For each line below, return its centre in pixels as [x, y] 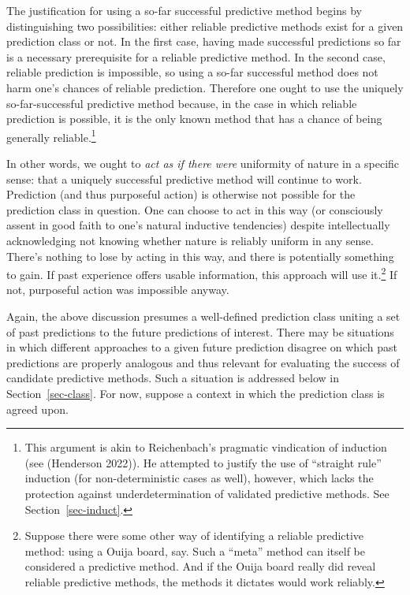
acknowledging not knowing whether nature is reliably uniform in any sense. [190, 240]
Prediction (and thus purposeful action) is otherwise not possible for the [181, 194]
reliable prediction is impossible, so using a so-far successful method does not [192, 72]
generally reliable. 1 [51, 136]
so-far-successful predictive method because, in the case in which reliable [182, 103]
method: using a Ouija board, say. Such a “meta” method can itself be [195, 550]
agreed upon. [38, 409]
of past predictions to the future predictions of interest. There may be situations [200, 331]
